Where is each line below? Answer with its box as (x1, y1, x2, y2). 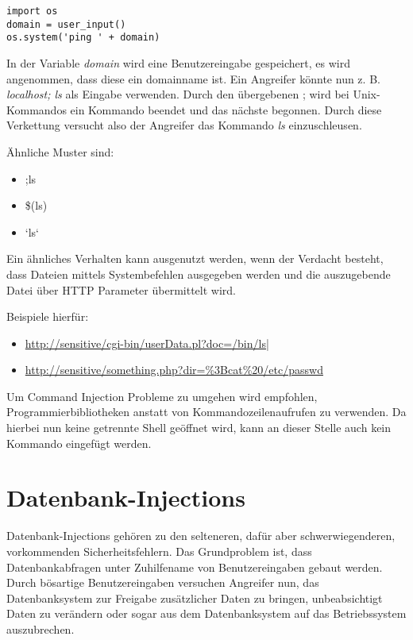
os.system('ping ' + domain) (6, 32, 160, 44)
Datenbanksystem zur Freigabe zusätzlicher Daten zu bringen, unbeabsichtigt (6, 589, 383, 606)
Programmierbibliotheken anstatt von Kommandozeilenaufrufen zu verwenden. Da (6, 403, 407, 420)
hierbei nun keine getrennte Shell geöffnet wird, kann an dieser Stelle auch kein (6, 419, 392, 436)
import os (6, 6, 58, 17)
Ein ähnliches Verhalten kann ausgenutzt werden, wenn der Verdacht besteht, (6, 250, 384, 267)
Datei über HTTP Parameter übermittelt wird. (6, 281, 236, 298)
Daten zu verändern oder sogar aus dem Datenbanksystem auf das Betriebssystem (6, 605, 407, 622)
